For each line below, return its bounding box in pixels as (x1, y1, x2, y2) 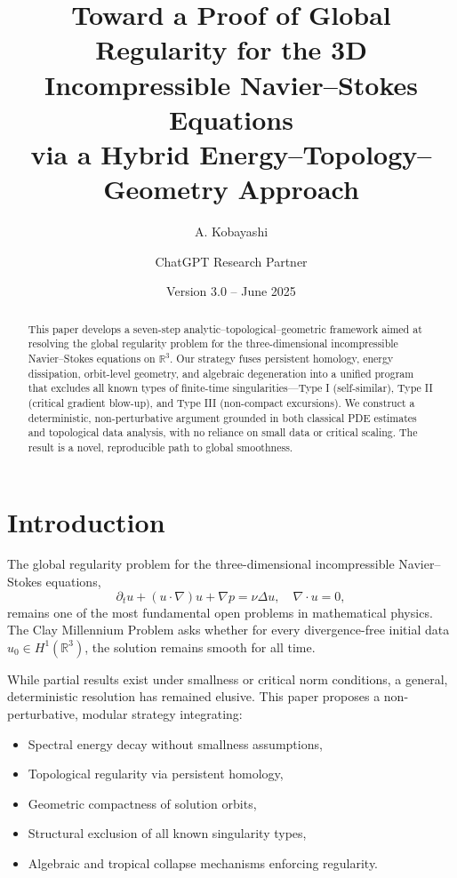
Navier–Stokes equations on (28, 350, 156, 365)
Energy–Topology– (199, 135, 432, 172)
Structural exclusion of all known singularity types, (28, 824, 307, 842)
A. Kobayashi (194, 222, 269, 241)
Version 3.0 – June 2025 (166, 282, 296, 300)
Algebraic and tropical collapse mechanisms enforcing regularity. (28, 854, 379, 873)
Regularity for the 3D (95, 31, 367, 68)
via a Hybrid (30, 135, 190, 172)
